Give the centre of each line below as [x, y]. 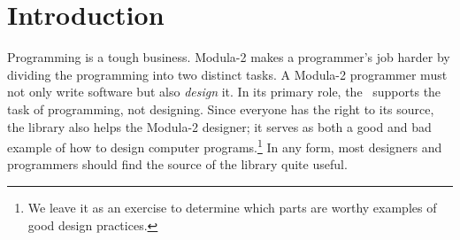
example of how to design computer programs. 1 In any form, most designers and [225, 146]
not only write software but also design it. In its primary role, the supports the [224, 92]
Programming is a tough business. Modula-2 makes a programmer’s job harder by [229, 57]
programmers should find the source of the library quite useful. [177, 164]
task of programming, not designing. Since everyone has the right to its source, [221, 108]
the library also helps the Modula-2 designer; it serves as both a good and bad [219, 126]
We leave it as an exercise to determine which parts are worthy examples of [232, 207]
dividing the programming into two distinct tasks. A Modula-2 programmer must [227, 74]
